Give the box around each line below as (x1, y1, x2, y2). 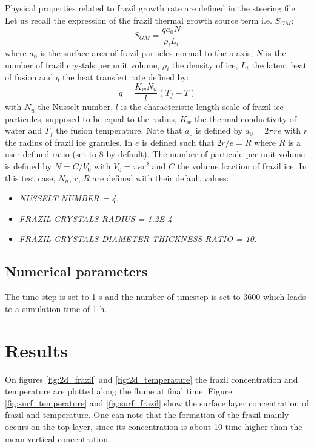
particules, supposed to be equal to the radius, (5, 112, 177, 125)
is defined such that (142, 135, 215, 148)
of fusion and (5, 71, 53, 83)
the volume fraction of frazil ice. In (177, 160, 307, 172)
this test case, (5, 171, 56, 184)
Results (5, 338, 68, 362)
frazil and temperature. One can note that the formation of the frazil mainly (5, 408, 289, 421)
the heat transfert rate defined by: (62, 71, 189, 83)
